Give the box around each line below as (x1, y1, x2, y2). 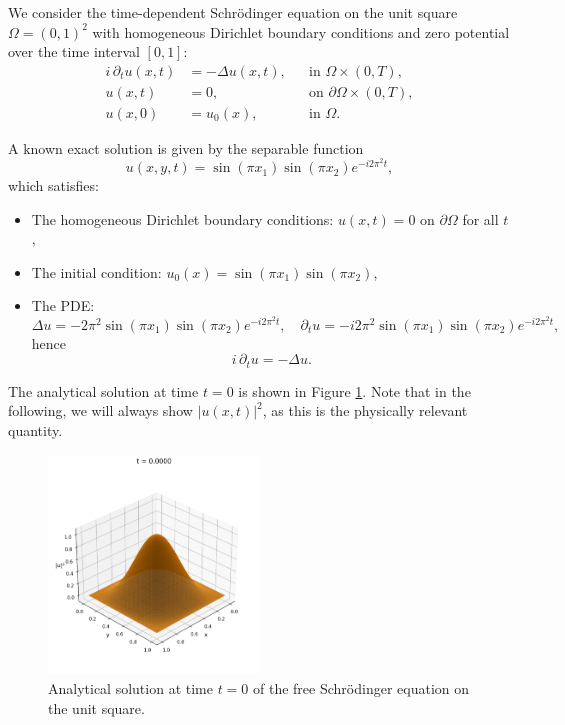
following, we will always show (8, 400, 193, 421)
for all (462, 208, 499, 229)
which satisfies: (8, 175, 99, 196)
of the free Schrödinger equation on (253, 678, 469, 699)
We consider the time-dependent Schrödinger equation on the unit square (8, 2, 458, 22)
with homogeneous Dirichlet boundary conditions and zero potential (92, 21, 510, 42)
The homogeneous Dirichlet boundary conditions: (31, 208, 334, 229)
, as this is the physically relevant (262, 400, 468, 421)
